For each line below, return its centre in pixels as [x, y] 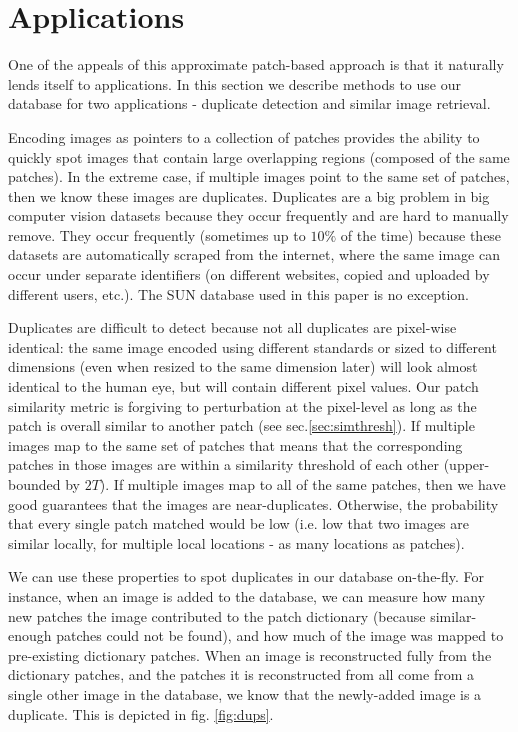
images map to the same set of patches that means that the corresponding [235, 444]
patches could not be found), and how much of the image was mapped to [280, 635]
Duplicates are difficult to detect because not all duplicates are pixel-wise [232, 327]
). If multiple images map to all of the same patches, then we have [302, 484]
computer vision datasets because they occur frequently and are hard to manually [258, 215]
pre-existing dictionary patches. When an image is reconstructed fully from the [250, 654]
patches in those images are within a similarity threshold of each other [224, 464]
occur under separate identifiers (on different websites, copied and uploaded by [249, 274]
